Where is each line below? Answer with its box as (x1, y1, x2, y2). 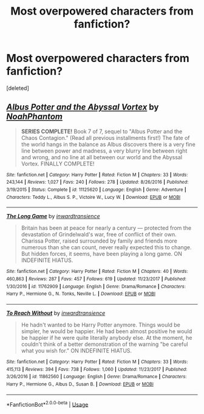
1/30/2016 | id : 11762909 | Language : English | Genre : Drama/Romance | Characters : (6, 283, 186, 289)
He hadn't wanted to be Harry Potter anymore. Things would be (21, 321, 180, 328)
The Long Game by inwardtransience (6, 213, 100, 220)
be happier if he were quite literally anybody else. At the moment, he (21, 334, 192, 341)
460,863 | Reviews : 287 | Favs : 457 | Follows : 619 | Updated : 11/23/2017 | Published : (6, 276, 187, 282)
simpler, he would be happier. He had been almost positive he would (21, 328, 192, 335)
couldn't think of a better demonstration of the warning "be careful (21, 340, 188, 348)
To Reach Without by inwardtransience (6, 309, 106, 317)
